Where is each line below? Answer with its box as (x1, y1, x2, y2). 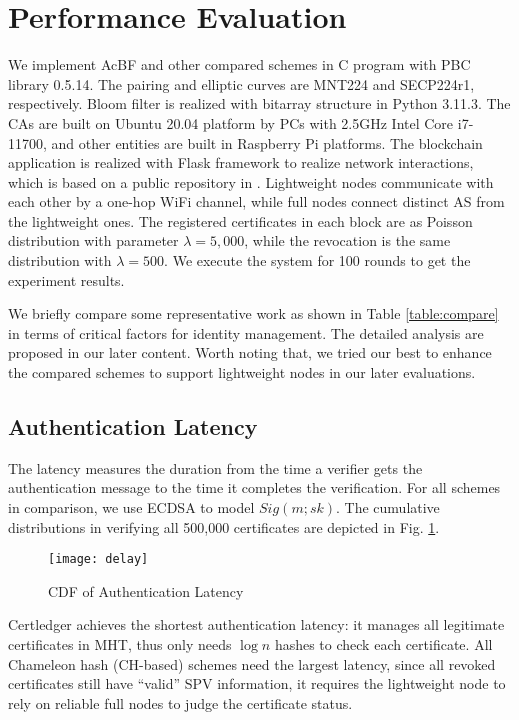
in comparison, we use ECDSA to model (8, 497, 255, 518)
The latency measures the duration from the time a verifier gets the (8, 457, 423, 478)
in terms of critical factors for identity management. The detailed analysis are (8, 322, 484, 343)
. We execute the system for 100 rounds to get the (164, 250, 471, 271)
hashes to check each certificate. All (274, 634, 493, 655)
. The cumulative (336, 497, 440, 518)
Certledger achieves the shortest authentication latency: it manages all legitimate (8, 614, 505, 635)
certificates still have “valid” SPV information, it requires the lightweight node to (8, 673, 506, 694)
